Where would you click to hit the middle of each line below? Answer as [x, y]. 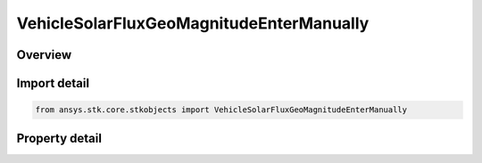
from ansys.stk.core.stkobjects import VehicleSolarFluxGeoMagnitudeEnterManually [221, 110]
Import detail [53, 83]
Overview [44, 55]
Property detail [59, 138]
